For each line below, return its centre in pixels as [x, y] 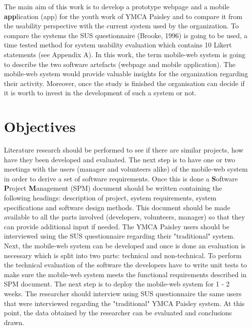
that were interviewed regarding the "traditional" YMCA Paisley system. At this [124, 303]
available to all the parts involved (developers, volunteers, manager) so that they [125, 217]
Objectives [40, 126]
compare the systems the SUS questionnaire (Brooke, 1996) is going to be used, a [126, 35]
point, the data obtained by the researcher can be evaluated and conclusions [118, 313]
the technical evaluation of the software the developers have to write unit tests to [126, 265]
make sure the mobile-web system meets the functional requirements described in [125, 274]
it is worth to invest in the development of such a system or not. [100, 93]
